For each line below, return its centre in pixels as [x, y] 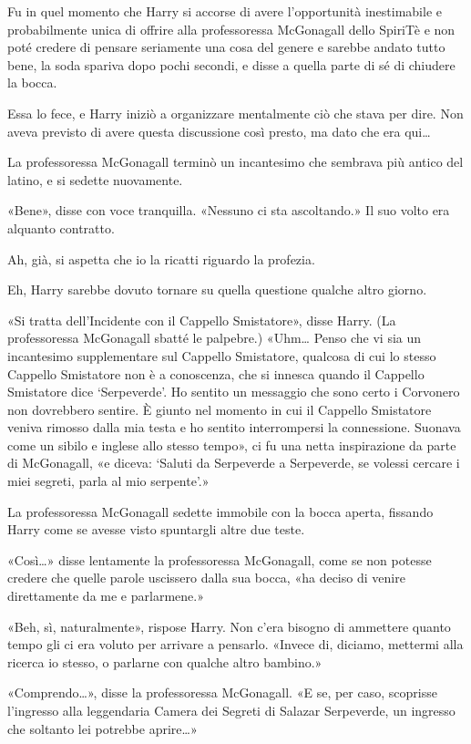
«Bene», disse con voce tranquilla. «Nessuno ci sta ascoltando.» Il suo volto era [229, 210]
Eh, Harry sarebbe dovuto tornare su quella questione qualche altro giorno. [217, 289]
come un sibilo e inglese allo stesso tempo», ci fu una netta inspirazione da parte [232, 444]
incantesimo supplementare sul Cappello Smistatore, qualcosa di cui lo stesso [222, 355]
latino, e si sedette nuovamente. [95, 179]
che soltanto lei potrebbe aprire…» [102, 728]
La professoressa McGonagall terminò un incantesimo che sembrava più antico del [235, 162]
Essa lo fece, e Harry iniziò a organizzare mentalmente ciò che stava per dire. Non [235, 113]
